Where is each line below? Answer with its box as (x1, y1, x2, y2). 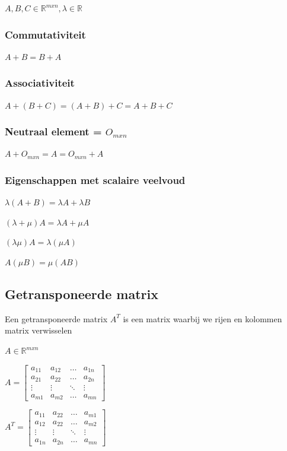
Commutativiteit (5, 27, 86, 42)
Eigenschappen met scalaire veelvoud (5, 172, 186, 187)
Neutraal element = (5, 124, 102, 139)
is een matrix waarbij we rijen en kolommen (123, 312, 282, 325)
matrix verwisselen (5, 324, 72, 336)
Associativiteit (5, 75, 75, 90)
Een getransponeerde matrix (5, 312, 108, 325)
